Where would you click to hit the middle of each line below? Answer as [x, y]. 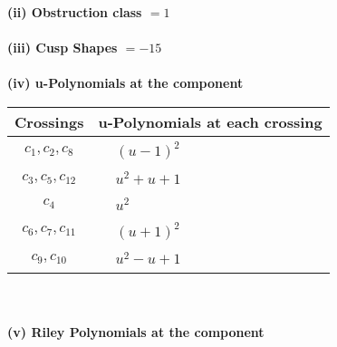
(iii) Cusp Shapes [63, 48]
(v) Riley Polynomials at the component [136, 331]
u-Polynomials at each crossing [210, 121]
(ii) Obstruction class [75, 12]
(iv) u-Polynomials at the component [125, 83]
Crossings [49, 121]
